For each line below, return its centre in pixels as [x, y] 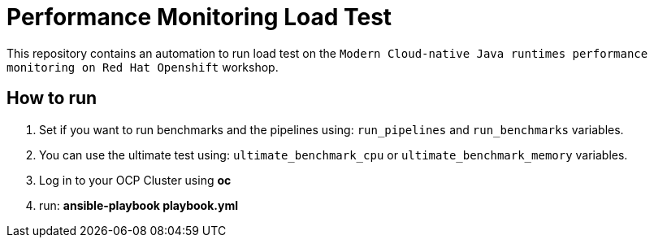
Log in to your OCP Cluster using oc [135, 180]
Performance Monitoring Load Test [199, 17]
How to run [52, 98]
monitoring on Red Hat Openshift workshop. [143, 67]
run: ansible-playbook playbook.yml [139, 205]
